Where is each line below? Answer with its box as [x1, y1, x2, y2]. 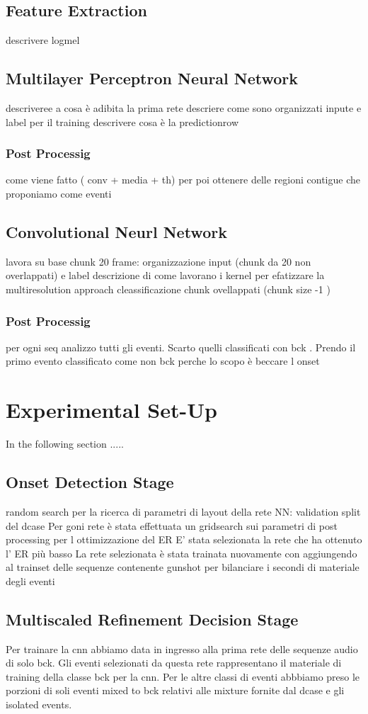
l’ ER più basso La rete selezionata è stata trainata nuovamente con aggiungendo [6, 545, 357, 560]
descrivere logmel [6, 33, 80, 47]
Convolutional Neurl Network [6, 220, 227, 242]
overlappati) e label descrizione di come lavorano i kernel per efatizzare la [6, 268, 325, 283]
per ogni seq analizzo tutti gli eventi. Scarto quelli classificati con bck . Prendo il [6, 339, 356, 354]
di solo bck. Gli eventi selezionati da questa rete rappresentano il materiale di [6, 655, 342, 670]
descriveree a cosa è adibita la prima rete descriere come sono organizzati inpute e [6, 101, 362, 115]
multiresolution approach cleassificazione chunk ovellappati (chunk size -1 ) [6, 281, 330, 296]
